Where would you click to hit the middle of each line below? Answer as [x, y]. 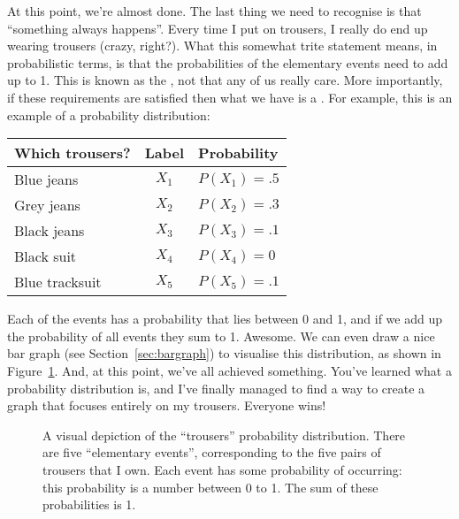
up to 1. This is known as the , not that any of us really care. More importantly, [225, 80]
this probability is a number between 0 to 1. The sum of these [210, 487]
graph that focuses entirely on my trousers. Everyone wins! [167, 405]
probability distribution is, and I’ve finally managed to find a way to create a [216, 388]
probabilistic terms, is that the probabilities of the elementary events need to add [228, 62]
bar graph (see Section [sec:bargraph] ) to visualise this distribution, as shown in [224, 353]
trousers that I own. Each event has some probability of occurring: [222, 469]
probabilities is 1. [89, 504]
